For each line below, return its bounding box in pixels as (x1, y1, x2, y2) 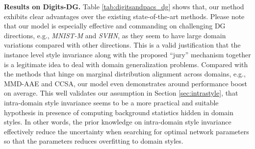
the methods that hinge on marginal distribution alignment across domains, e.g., (4, 69, 246, 79)
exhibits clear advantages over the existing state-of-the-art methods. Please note (4, 11, 245, 21)
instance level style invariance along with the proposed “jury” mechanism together (4, 49, 251, 59)
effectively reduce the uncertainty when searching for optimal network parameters (4, 126, 249, 136)
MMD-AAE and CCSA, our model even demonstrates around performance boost (4, 78, 247, 88)
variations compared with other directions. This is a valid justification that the (4, 40, 241, 50)
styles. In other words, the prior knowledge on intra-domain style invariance (4, 117, 231, 127)
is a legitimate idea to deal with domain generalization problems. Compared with (4, 59, 248, 69)
